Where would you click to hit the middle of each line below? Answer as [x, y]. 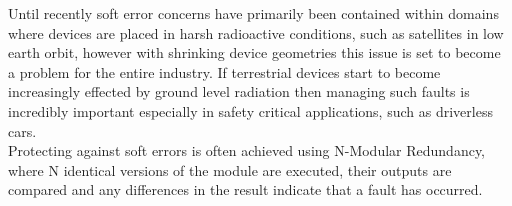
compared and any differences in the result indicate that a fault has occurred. [245, 189]
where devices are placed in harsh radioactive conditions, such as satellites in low [256, 32]
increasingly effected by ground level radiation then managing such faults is [239, 91]
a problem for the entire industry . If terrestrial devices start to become [224, 71]
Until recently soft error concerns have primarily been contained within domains [253, 13]
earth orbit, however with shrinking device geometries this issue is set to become [254, 52]
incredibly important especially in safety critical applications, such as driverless [250, 110]
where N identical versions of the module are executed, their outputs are [230, 169]
